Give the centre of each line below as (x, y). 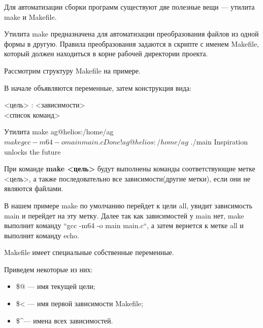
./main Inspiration (219, 141)
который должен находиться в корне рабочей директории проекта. (106, 53)
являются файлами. (34, 188)
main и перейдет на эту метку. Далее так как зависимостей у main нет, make (124, 215)
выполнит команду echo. (42, 235)
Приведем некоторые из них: (48, 269)
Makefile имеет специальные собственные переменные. (89, 252)
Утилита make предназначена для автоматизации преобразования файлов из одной (131, 34)
